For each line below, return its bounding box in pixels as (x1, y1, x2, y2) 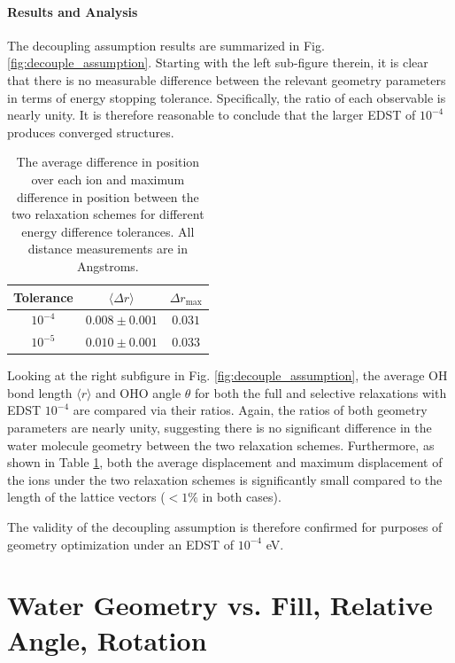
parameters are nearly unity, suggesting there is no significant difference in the (7, 418, 432, 437)
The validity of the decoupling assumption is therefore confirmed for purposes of (7, 518, 443, 536)
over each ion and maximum (31, 169, 185, 188)
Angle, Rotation (7, 621, 207, 658)
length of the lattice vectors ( (7, 487, 166, 506)
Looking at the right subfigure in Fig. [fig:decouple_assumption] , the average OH (7, 366, 448, 385)
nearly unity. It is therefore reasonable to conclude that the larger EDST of (7, 105, 416, 124)
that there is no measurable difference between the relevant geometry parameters (7, 70, 446, 89)
